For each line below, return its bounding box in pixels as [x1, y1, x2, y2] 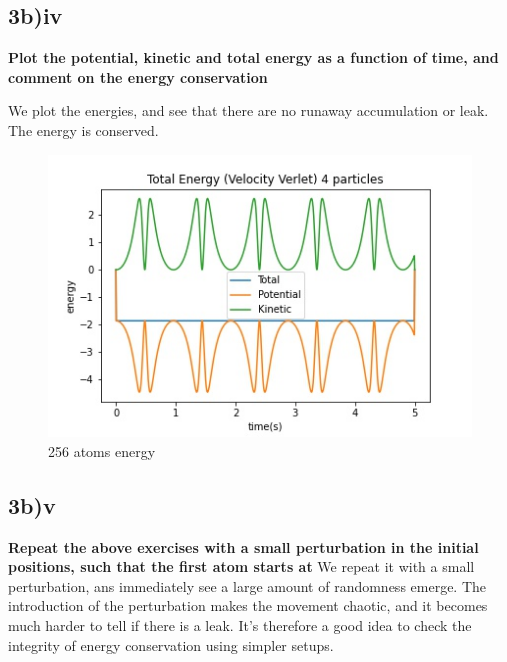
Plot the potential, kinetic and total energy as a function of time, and [8, 47, 499, 68]
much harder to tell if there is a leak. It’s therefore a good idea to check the [8, 615, 472, 635]
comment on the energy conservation [8, 66, 268, 87]
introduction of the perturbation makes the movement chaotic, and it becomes [8, 595, 488, 616]
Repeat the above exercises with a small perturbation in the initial [8, 536, 479, 557]
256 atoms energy [48, 440, 156, 461]
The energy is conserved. [8, 119, 159, 140]
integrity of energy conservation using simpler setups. [8, 634, 334, 655]
